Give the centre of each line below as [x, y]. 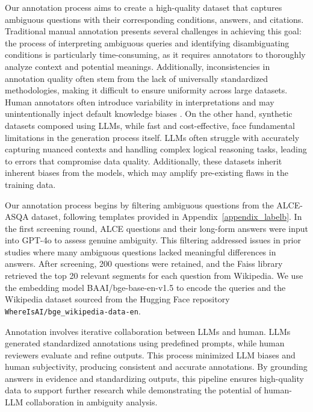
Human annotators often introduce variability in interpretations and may [140, 101]
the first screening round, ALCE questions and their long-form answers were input [156, 228]
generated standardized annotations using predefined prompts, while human [145, 343]
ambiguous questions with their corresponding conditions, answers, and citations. [154, 19]
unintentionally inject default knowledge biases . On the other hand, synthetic [149, 114]
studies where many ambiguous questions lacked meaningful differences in [141, 251]
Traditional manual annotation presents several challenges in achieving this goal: [153, 31]
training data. [30, 184]
